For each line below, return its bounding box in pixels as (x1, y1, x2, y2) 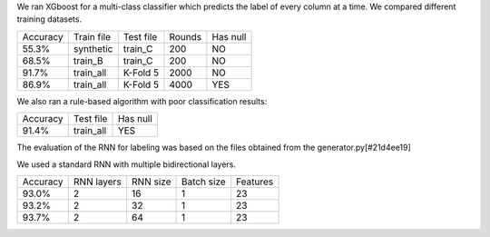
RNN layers (73, 175, 122, 188)
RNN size (132, 175, 171, 188)
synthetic (73, 42, 113, 54)
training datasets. (16, 14, 82, 25)
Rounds (169, 30, 202, 43)
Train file (73, 30, 112, 43)
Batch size (181, 175, 226, 188)
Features (236, 175, 274, 188)
